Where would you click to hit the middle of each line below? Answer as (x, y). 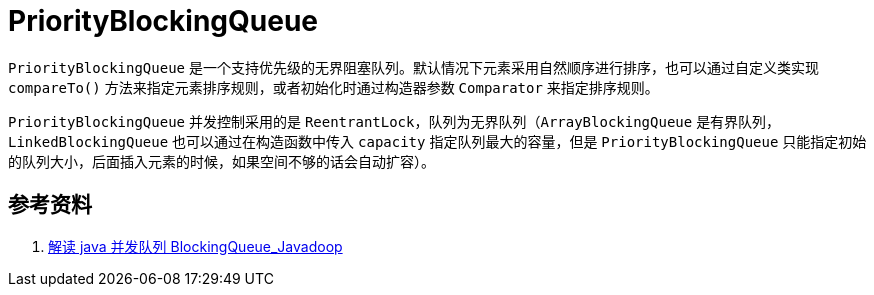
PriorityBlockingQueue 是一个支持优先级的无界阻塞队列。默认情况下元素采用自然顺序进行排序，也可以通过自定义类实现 (413, 67)
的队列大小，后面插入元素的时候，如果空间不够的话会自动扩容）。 (221, 161)
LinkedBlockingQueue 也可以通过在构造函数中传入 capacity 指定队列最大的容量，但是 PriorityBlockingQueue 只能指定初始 (437, 141)
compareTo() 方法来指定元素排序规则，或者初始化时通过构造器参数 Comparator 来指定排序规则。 (333, 87)
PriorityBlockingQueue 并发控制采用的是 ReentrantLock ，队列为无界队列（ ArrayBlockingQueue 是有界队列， (394, 121)
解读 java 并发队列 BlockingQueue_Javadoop (195, 246)
